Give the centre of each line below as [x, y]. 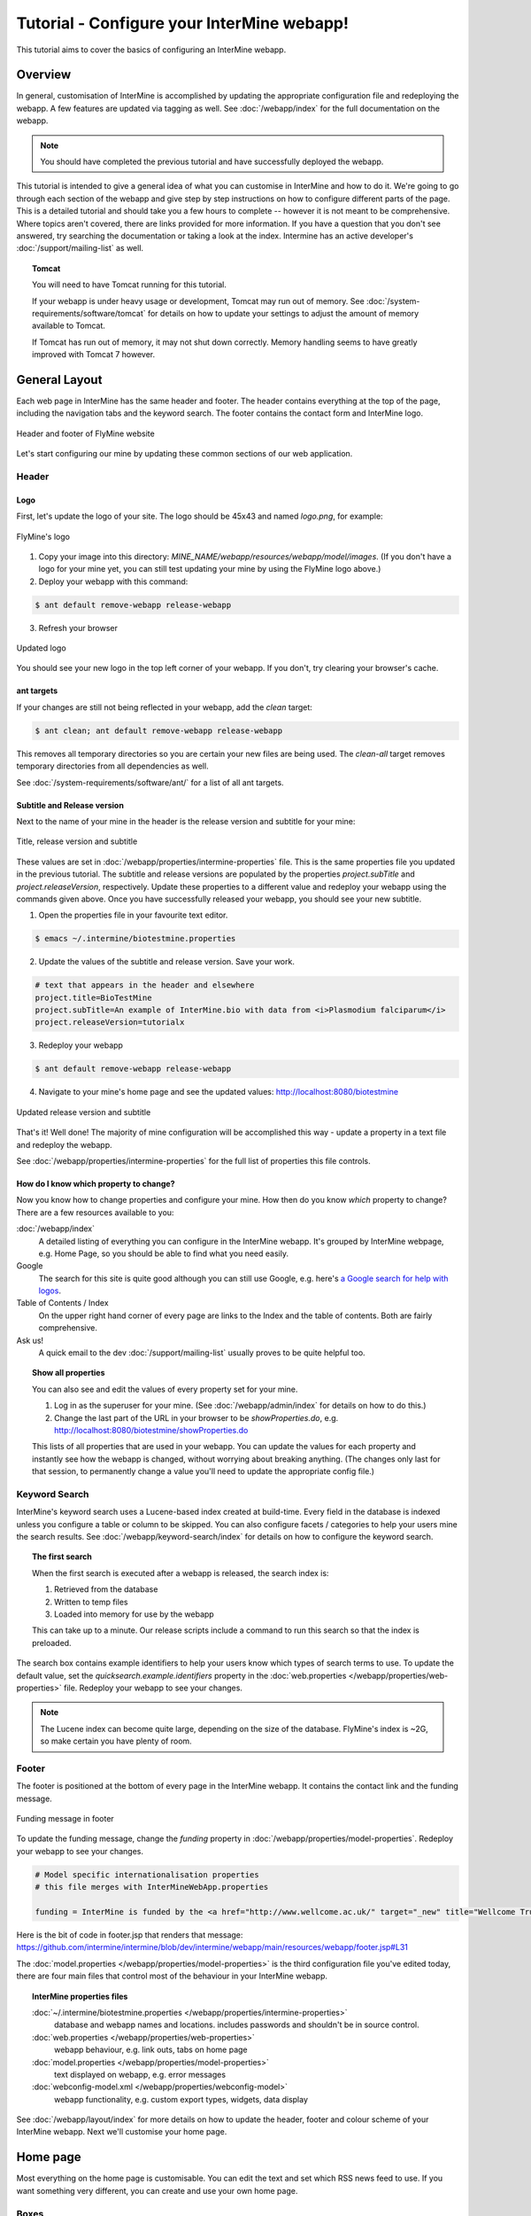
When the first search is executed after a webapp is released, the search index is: [181, 1572]
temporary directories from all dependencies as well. [112, 766]
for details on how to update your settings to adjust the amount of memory [283, 313]
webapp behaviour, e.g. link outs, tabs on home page [151, 2050]
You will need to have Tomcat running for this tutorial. [130, 285]
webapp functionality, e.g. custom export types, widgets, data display [181, 2099]
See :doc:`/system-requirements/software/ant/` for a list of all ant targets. [150, 782]
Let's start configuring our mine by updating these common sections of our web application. [185, 454]
